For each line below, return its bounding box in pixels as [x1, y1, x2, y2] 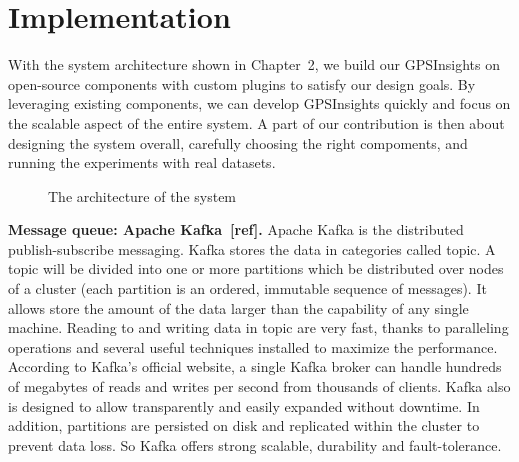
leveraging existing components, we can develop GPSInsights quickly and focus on [8, 93, 511, 114]
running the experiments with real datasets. [8, 152, 276, 173]
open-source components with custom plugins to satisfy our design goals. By [8, 73, 476, 94]
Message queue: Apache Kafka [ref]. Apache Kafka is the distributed [8, 219, 464, 240]
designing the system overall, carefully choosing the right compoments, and [8, 132, 468, 153]
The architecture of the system [48, 185, 237, 206]
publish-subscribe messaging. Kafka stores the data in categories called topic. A [8, 238, 496, 259]
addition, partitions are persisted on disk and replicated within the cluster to [8, 415, 480, 436]
